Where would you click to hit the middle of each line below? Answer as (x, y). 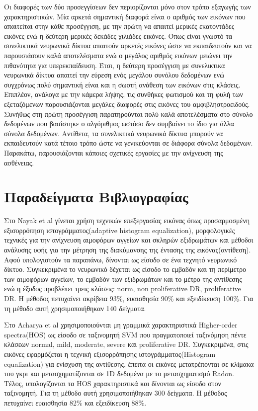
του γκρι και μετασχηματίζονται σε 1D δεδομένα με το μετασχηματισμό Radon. (119, 373)
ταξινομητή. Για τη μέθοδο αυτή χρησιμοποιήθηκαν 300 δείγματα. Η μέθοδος (116, 393)
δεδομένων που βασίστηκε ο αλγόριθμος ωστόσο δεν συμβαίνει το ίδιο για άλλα (119, 123)
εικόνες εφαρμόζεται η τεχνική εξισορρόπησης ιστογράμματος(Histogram (110, 354)
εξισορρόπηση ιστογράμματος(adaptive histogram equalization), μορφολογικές (120, 230)
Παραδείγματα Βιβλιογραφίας (96, 197)
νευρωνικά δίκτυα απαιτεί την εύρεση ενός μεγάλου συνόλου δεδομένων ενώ (114, 75)
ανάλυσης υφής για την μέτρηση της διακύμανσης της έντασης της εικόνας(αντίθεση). (128, 249)
